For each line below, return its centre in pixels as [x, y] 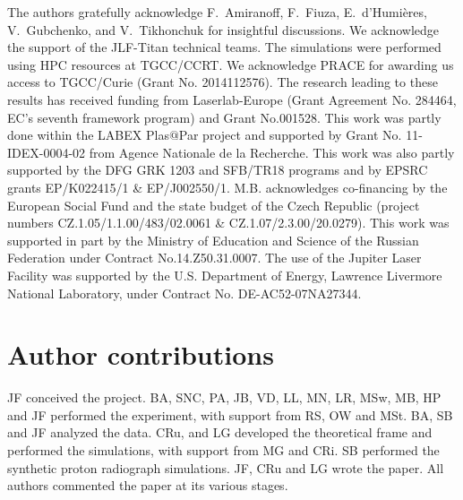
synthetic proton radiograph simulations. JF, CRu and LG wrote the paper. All [226, 467]
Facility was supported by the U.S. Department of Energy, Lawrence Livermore [225, 275]
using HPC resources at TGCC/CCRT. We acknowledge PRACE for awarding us [231, 64]
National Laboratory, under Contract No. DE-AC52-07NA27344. [184, 293]
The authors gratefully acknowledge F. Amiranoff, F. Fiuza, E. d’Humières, [217, 12]
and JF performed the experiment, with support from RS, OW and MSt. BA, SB [230, 414]
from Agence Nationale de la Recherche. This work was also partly [272, 152]
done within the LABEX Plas [88, 135]
